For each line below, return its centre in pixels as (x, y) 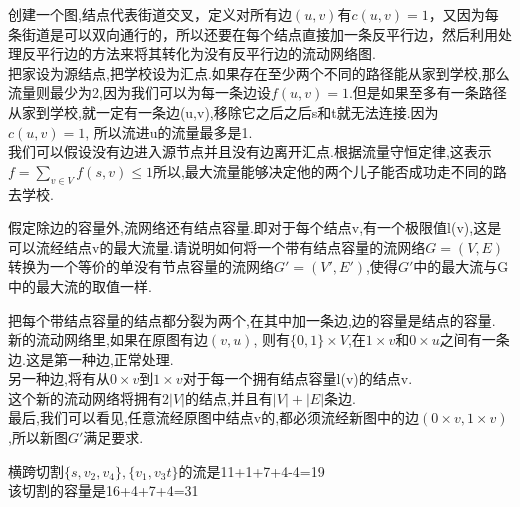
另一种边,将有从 (59, 378)
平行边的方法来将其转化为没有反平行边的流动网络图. (205, 53)
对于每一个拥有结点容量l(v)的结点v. (297, 378)
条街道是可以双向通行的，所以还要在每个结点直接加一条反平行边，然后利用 (253, 33)
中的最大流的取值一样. (80, 285)
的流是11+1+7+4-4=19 (251, 470)
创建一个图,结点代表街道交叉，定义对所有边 (150, 14)
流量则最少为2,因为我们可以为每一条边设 (139, 92)
